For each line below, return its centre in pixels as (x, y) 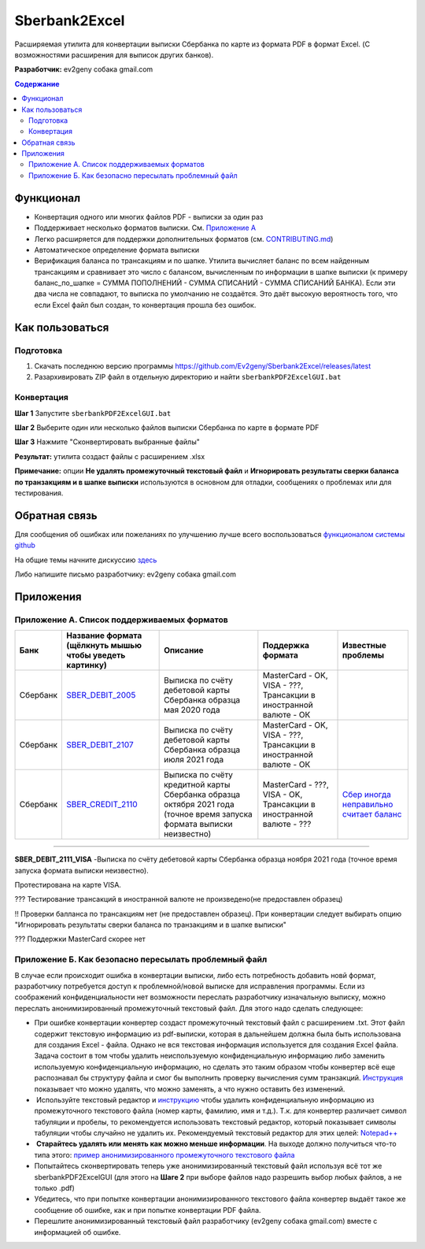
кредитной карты (197, 785)
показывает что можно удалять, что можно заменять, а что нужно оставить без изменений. (190, 1089)
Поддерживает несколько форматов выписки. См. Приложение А (145, 228)
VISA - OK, (283, 795)
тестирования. (39, 493)
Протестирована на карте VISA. (68, 884)
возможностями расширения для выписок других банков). (114, 54)
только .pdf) (54, 1188)
